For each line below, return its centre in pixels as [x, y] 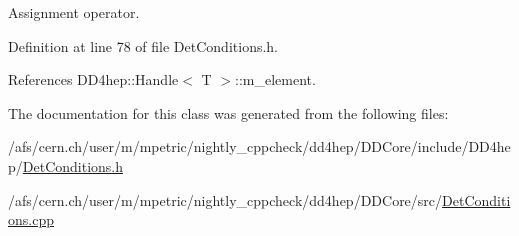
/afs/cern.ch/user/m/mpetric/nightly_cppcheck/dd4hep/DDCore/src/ [225, 199]
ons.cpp [31, 219]
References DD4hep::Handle [93, 79]
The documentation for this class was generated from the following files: [228, 112]
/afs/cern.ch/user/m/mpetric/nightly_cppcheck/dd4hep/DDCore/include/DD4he [259, 146]
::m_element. [275, 79]
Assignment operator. [74, 12]
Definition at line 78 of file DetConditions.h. [143, 45]
